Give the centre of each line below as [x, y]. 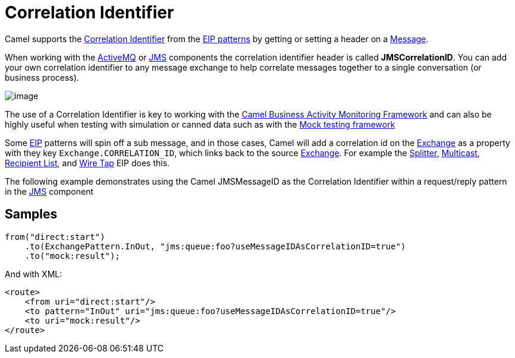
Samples [31, 214]
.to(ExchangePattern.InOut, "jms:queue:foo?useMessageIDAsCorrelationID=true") [215, 246]
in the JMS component [49, 191]
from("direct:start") [55, 237]
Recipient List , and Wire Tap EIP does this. [87, 163]
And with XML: [34, 274]
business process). [42, 77]
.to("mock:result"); [72, 256]
